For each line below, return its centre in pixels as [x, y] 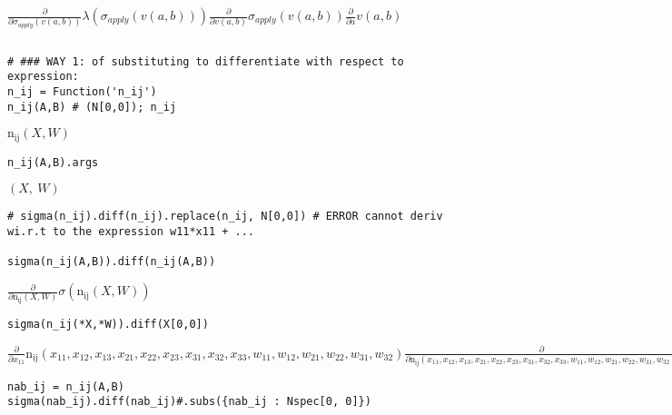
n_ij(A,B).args [53, 162]
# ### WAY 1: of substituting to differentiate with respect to [206, 61]
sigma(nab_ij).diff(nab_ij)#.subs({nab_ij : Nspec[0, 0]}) [189, 402]
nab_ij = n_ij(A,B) [66, 386]
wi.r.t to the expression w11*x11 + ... [131, 232]
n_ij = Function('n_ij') [82, 92]
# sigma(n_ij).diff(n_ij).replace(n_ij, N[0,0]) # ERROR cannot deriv [225, 217]
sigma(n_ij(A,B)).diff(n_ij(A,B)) [112, 262]
